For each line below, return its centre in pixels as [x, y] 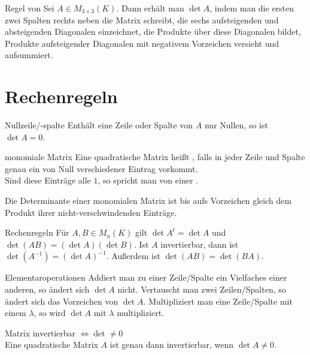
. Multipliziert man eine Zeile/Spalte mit [218, 301]
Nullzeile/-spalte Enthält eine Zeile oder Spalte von [99, 125]
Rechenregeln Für [37, 232]
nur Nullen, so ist [236, 125]
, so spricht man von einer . [148, 180]
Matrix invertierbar [40, 333]
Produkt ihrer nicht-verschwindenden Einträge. [91, 212]
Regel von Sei [30, 8]
